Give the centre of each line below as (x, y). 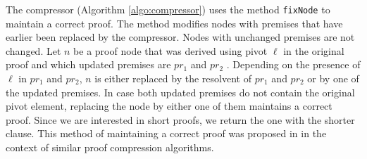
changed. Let (33, 50)
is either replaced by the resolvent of (173, 78)
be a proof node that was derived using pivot (170, 50)
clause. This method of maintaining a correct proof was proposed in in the (166, 133)
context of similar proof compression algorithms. (110, 147)
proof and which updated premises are (88, 64)
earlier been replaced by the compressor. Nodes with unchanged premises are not (180, 37)
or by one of (333, 78)
